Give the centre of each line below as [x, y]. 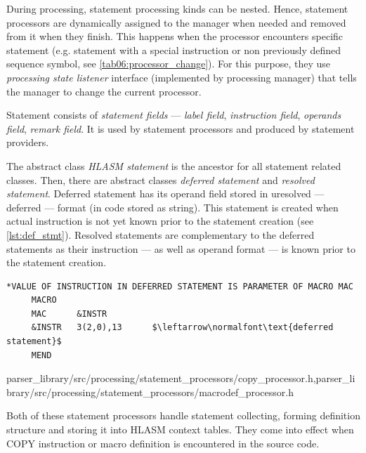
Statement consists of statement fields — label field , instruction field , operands [174, 115]
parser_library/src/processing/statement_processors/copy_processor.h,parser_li [181, 378]
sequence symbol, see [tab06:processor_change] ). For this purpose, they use [169, 64]
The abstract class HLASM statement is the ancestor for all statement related [174, 165]
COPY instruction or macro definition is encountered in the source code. [163, 443]
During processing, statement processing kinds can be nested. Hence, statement [177, 8]
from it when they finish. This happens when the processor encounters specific [175, 36]
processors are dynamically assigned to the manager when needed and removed [176, 22]
